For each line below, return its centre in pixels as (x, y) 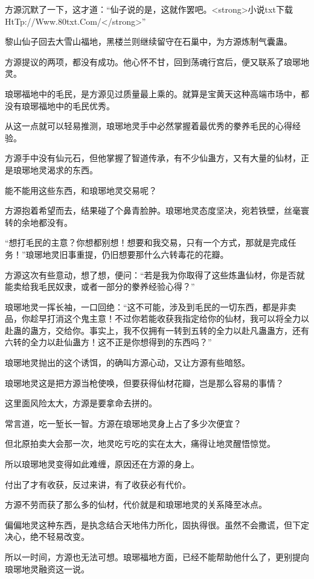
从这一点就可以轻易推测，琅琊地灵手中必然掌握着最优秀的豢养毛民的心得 (149, 126)
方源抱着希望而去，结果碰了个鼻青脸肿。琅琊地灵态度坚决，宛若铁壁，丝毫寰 (157, 210)
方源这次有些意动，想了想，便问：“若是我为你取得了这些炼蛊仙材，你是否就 (155, 274)
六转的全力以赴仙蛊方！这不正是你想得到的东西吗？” (108, 342)
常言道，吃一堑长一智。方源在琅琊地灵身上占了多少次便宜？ (123, 423)
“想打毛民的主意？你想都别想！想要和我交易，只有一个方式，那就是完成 (146, 242)
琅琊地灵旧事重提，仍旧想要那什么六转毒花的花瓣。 (127, 254)
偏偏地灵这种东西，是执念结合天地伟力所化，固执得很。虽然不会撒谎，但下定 (157, 524)
